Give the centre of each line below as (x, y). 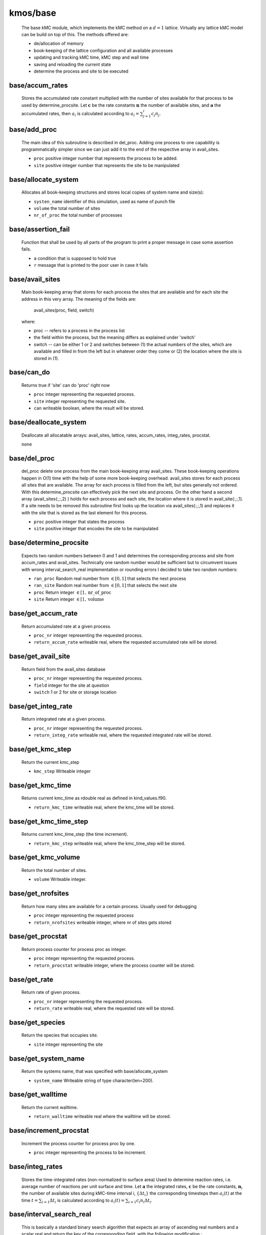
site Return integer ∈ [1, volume (69, 599)
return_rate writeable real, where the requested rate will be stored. (104, 1008)
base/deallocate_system (48, 422)
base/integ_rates (36, 1167)
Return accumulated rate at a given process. (66, 626)
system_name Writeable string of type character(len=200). (94, 1080)
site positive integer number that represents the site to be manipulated (107, 165)
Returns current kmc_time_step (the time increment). (75, 834)
